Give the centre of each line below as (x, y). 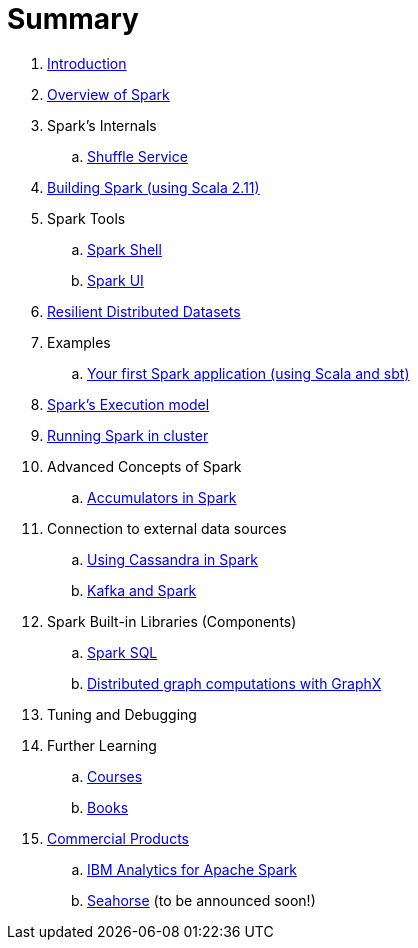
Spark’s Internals (102, 125)
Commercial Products (118, 838)
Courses (115, 776)
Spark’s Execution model (128, 404)
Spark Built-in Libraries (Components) (172, 621)
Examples (79, 342)
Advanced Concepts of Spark (144, 466)
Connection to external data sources (167, 528)
